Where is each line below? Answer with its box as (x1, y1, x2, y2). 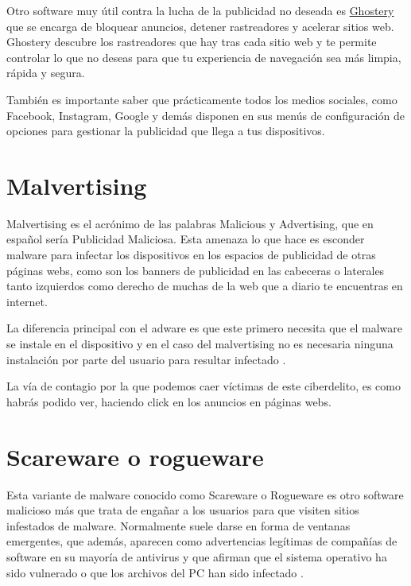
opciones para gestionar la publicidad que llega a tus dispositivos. (6, 122, 325, 139)
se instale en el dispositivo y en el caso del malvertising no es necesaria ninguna (6, 336, 394, 352)
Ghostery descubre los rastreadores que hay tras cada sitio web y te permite (6, 33, 377, 50)
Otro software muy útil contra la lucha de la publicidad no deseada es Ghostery (6, 2, 394, 18)
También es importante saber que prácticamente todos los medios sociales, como (6, 91, 397, 107)
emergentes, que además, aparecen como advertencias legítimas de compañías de (6, 533, 397, 549)
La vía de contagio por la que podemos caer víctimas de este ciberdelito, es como (6, 378, 401, 394)
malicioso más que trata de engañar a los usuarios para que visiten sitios (6, 502, 359, 518)
